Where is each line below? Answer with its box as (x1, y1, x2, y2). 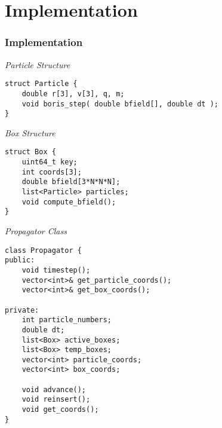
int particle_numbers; (21, 316, 112, 325)
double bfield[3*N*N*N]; (21, 178, 121, 187)
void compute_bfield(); (21, 197, 116, 206)
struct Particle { (5, 80, 78, 88)
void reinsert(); (21, 395, 91, 404)
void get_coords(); (21, 405, 99, 414)
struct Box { (5, 148, 56, 157)
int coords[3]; (21, 167, 82, 176)
